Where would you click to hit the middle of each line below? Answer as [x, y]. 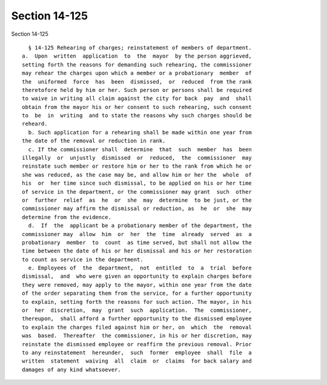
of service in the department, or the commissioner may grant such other [137, 192]
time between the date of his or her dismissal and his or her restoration [137, 251]
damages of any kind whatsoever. [71, 370]
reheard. [35, 124]
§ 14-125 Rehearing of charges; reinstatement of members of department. [140, 48]
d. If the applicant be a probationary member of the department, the [140, 226]
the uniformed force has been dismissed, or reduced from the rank [137, 81]
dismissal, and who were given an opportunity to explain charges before [137, 276]
